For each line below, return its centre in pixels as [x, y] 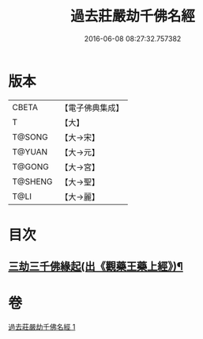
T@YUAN [30, 151]
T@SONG [30, 137]
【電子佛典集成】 [92, 108]
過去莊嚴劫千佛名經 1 [42, 327]
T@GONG [30, 166]
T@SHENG [32, 181]
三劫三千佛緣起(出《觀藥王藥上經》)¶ [96, 267]
